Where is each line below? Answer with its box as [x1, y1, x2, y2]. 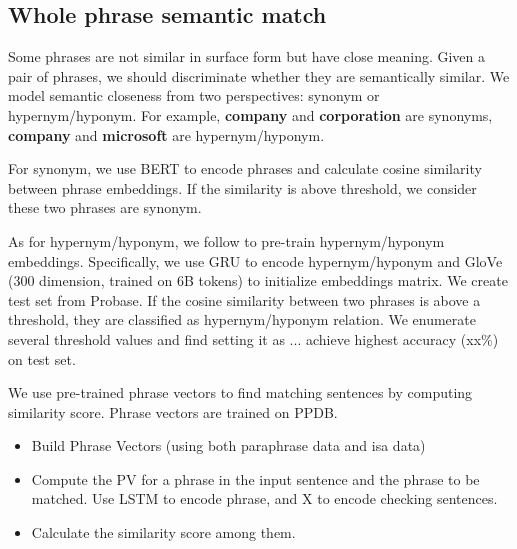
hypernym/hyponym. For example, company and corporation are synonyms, [8, 104, 493, 125]
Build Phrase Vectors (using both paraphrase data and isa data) [31, 435, 426, 456]
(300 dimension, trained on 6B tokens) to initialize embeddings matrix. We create [8, 270, 508, 291]
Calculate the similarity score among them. [31, 522, 296, 543]
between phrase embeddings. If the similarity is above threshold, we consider [8, 177, 477, 198]
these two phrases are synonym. [8, 197, 202, 218]
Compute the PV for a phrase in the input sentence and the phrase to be [31, 468, 480, 489]
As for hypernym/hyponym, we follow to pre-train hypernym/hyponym [8, 230, 445, 251]
